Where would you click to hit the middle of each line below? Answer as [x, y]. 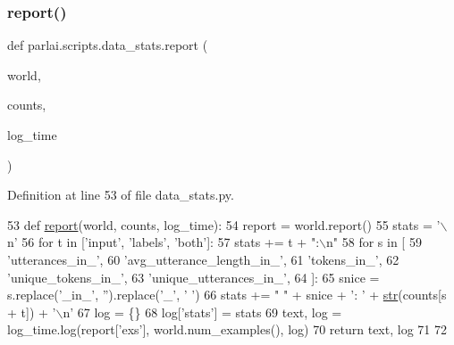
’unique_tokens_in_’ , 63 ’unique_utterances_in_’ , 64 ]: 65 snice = [193, 277]
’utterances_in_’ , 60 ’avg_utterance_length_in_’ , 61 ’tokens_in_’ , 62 [203, 259]
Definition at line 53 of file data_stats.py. [121, 195]
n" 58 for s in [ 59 [374, 242]
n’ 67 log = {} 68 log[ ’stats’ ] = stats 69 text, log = [202, 312]
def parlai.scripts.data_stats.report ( [108, 45]
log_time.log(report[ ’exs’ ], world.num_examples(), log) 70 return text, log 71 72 [227, 329]
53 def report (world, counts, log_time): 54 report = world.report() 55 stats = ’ [224, 224]
